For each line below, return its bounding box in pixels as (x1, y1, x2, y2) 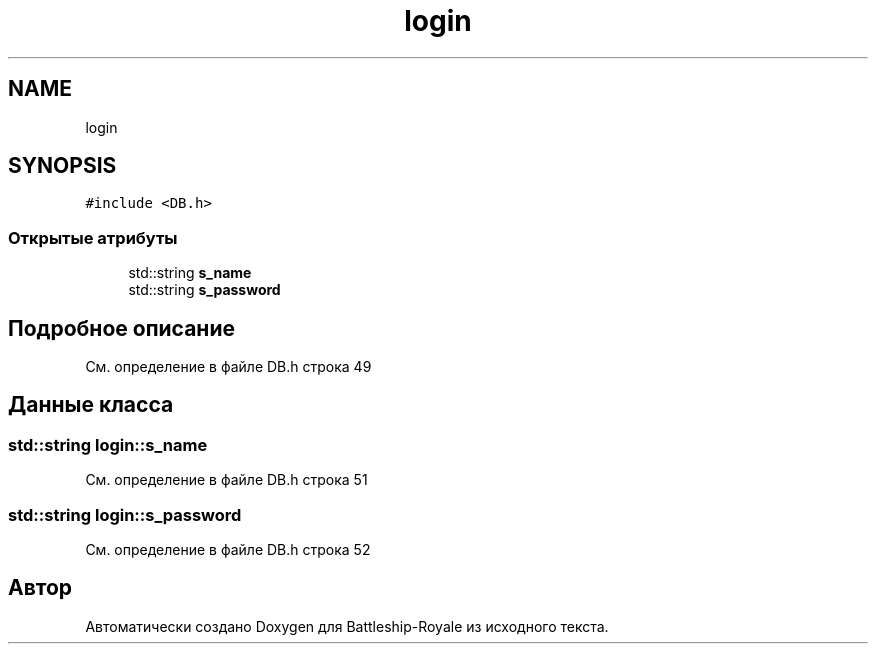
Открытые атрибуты (8, 227, 178, 248)
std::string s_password (128, 281, 281, 299)
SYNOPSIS (8, 153, 117, 179)
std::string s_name (128, 264, 252, 282)
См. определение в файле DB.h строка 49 (85, 358, 372, 376)
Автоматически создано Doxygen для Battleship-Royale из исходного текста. (85, 617, 609, 635)
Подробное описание (8, 315, 235, 341)
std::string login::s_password (8, 504, 242, 525)
